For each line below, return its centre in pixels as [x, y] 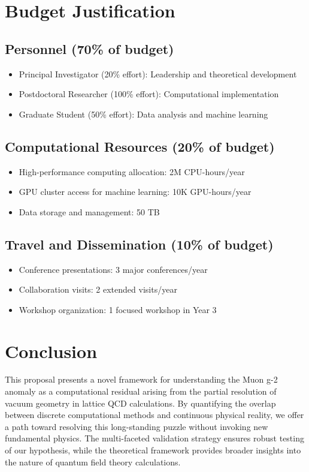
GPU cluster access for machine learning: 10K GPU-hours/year [135, 192]
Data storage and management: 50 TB [89, 211]
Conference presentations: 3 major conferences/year [113, 269]
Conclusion [51, 351]
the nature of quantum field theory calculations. [93, 462]
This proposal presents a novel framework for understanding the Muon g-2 [141, 379]
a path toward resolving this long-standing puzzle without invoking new [137, 426]
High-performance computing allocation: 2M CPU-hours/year [132, 171]
